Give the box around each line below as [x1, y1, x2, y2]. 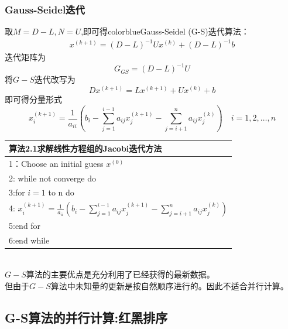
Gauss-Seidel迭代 [5, 2, 85, 16]
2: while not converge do [9, 172, 96, 184]
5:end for [9, 220, 41, 232]
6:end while [9, 234, 50, 246]
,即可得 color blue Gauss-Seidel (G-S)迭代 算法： [81, 25, 249, 37]
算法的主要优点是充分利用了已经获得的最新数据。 [26, 268, 215, 280]
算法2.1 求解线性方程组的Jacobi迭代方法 [9, 142, 162, 154]
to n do [48, 186, 74, 198]
